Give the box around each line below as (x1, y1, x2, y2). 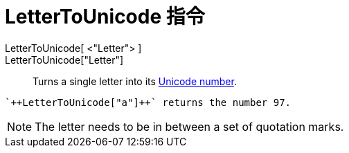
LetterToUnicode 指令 (5, 5, 205, 28)
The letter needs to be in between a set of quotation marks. (35, 119, 344, 134)
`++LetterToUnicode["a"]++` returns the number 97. (5, 96, 292, 108)
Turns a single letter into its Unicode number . (33, 75, 237, 87)
